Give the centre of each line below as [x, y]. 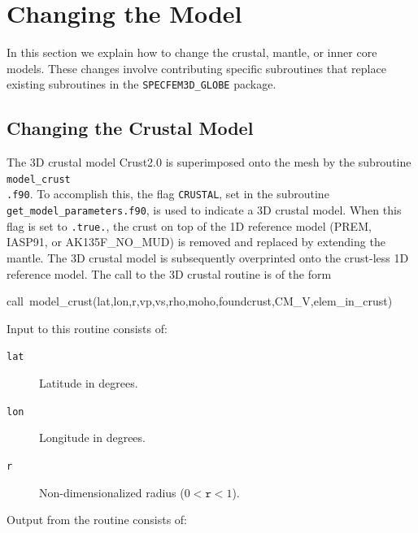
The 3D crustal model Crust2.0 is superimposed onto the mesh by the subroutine [209, 162]
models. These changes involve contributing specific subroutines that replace [196, 68]
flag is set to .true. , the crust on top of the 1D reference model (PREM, [189, 225]
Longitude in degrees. [92, 438]
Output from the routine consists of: [97, 520]
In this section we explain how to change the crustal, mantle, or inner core [192, 52]
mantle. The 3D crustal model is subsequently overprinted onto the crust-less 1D [208, 257]
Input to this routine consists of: [87, 328]
